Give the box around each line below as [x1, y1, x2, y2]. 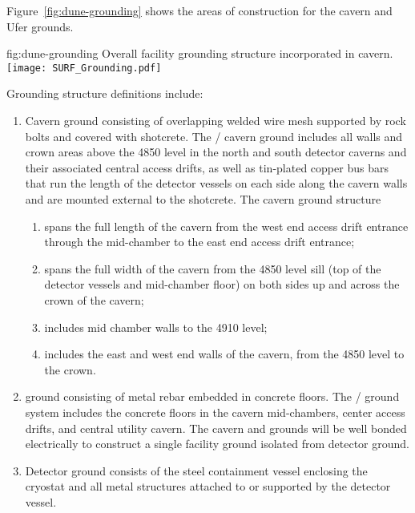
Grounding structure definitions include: [6, 85, 203, 102]
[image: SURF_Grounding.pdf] [6, 62, 162, 74]
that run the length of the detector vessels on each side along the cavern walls [25, 175, 408, 192]
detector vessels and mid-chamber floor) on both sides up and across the [44, 276, 400, 293]
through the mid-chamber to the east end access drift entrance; [44, 233, 355, 250]
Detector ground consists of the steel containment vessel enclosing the [25, 462, 368, 479]
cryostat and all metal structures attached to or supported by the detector [25, 478, 391, 495]
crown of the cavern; [44, 291, 144, 308]
